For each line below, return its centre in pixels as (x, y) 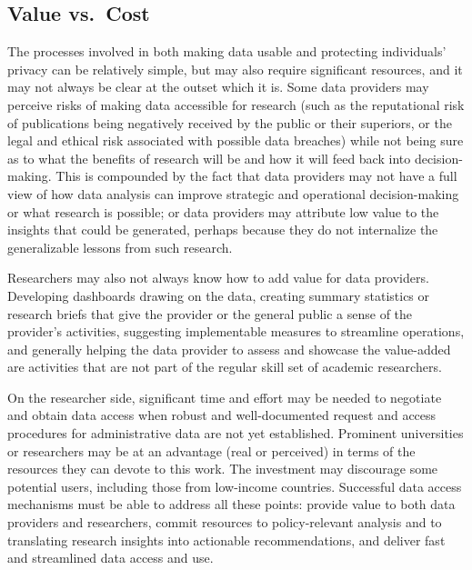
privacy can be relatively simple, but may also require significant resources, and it (235, 69)
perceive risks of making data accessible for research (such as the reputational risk (236, 104)
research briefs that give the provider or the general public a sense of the (210, 313)
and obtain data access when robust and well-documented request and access (222, 415)
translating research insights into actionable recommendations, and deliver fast (226, 540)
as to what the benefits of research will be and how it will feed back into (209, 158)
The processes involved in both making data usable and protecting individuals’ (227, 51)
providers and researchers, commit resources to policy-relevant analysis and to (225, 522)
